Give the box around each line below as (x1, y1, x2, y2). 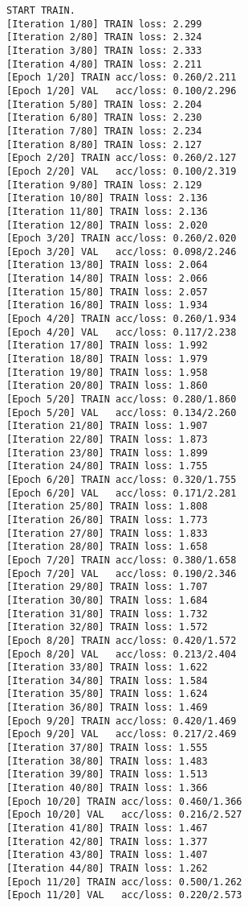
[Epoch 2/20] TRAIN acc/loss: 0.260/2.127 (6, 152, 237, 164)
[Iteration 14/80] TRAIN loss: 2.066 (6, 273, 208, 285)
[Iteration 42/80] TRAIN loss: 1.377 (6, 835, 208, 847)
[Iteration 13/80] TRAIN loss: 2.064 (6, 259, 208, 271)
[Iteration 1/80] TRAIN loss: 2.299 (6, 18, 202, 30)
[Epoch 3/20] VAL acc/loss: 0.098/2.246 (6, 245, 237, 258)
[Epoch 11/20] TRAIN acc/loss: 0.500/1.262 (6, 876, 242, 888)
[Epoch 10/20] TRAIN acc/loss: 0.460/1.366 (6, 795, 242, 807)
